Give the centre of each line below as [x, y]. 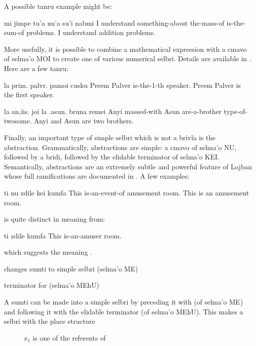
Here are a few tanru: [36, 68]
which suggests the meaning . [48, 252]
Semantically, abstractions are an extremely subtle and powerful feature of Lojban [128, 166]
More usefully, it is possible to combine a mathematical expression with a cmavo [126, 49]
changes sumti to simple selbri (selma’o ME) [71, 268]
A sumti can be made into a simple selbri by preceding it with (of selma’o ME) [124, 302]
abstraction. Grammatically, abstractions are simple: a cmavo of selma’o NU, [120, 147]
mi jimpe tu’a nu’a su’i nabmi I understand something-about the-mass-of [114, 22]
